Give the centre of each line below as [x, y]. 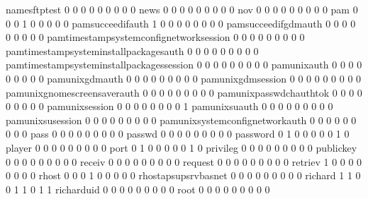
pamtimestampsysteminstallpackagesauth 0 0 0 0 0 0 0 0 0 [132, 50]
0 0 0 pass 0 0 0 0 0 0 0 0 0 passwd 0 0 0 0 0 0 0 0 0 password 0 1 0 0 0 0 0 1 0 [178, 134]
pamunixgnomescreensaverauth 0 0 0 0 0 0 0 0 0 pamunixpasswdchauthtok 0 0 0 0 [184, 92]
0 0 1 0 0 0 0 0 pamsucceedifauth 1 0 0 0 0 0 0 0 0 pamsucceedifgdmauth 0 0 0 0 [181, 23]
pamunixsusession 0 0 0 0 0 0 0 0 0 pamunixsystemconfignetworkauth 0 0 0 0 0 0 [181, 120]
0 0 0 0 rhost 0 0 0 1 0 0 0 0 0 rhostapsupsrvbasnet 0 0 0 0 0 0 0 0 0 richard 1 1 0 [183, 175]
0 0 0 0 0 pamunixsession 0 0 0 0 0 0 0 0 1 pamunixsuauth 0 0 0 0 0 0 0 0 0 [169, 106]
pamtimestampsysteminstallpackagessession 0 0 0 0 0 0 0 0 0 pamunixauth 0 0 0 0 [184, 65]
